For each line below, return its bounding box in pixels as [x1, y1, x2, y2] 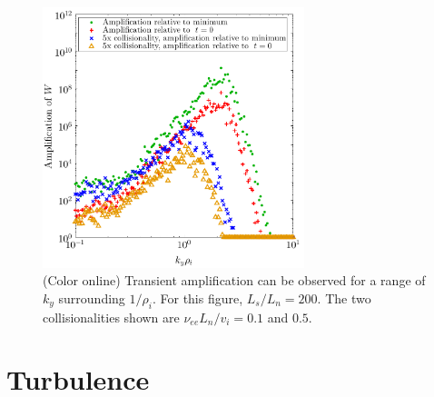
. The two [317, 288, 371, 307]
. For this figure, [152, 288, 243, 307]
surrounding [58, 288, 125, 307]
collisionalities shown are [43, 307, 180, 326]
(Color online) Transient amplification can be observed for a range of [43, 271, 426, 290]
